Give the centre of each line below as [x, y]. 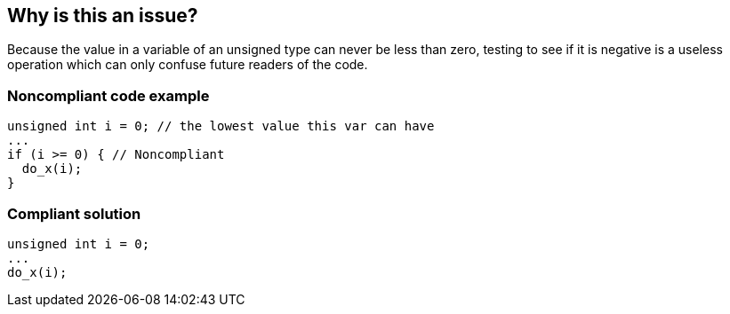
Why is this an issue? [103, 16]
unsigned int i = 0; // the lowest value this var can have [221, 126]
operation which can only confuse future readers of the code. [188, 65]
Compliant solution [74, 213]
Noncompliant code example [108, 95]
